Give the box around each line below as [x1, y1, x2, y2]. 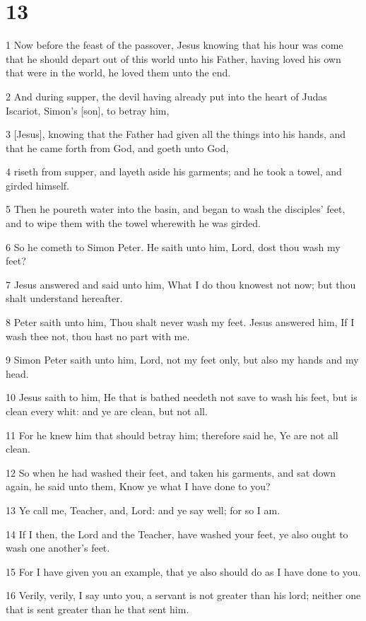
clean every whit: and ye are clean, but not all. [6, 404, 208, 418]
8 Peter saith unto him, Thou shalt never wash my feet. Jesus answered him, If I [6, 315, 355, 330]
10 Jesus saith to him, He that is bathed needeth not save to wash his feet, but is [6, 390, 358, 405]
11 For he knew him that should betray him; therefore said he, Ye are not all [6, 427, 338, 442]
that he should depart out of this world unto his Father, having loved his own [6, 51, 341, 66]
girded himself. [6, 178, 69, 192]
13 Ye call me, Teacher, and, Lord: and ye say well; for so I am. [6, 502, 281, 517]
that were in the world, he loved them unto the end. [6, 65, 231, 80]
